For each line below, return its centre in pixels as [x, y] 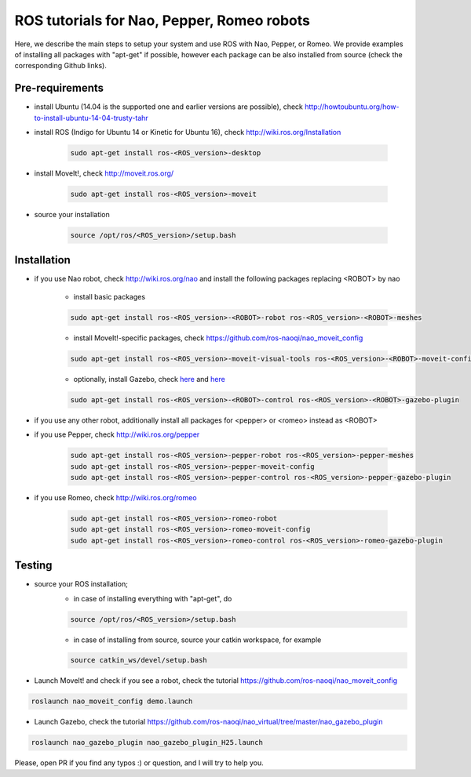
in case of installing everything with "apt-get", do [153, 598]
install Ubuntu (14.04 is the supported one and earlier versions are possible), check [169, 107]
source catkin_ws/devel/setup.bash [139, 660]
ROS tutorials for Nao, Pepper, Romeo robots [162, 20]
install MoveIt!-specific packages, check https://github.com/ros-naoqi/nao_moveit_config [218, 338]
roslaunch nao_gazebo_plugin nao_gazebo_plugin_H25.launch [147, 743]
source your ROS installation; [81, 584]
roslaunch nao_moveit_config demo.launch [112, 701]
